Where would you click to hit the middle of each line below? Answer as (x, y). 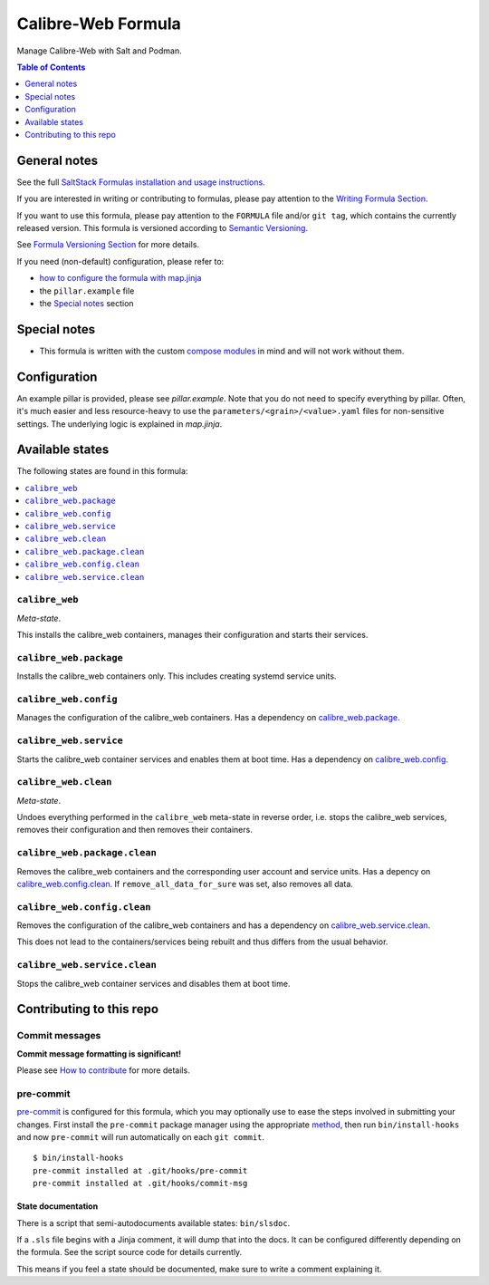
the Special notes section (87, 303)
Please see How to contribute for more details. (103, 1070)
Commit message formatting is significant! (99, 1053)
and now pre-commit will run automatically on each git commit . (141, 1137)
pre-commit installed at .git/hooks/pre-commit (140, 1170)
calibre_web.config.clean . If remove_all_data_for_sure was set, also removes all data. (185, 884)
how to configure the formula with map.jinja (120, 278)
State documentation (58, 1206)
